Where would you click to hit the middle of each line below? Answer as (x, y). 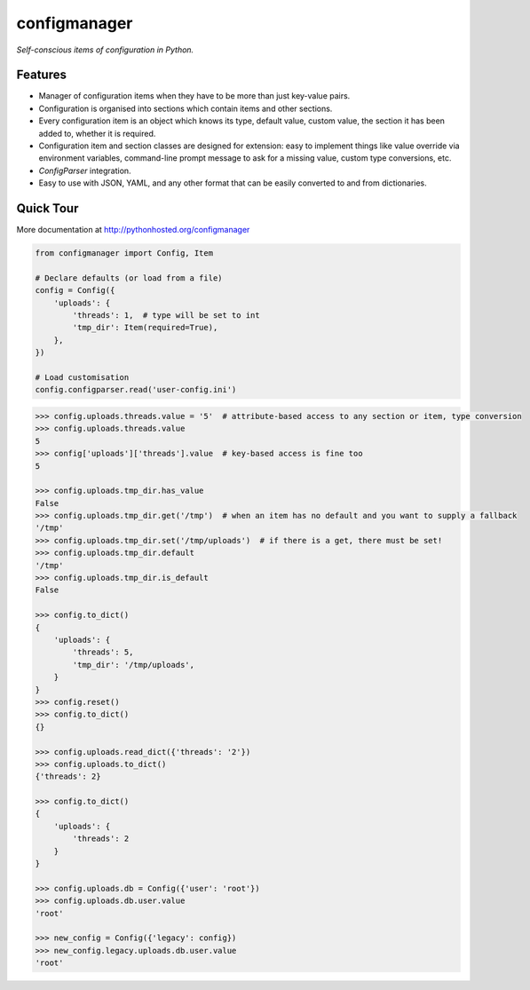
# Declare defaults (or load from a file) (129, 278)
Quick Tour (47, 208)
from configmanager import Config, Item (124, 253)
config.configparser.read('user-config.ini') (136, 390)
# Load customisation (82, 377)
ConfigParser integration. (85, 170)
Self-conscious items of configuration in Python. (105, 50)
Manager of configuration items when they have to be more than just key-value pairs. (194, 96)
